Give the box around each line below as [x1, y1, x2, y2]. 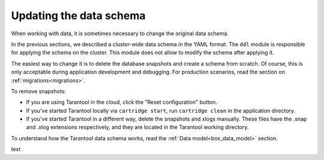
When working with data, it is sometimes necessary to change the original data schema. [11, 30, 229, 37]
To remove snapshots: [11, 87, 66, 95]
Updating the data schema [11, 9, 146, 22]
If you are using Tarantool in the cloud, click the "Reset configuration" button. [26, 99, 217, 106]
